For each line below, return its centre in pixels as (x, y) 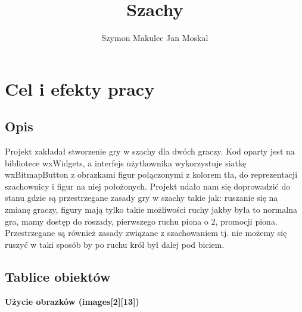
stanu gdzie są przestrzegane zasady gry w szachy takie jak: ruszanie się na (141, 198)
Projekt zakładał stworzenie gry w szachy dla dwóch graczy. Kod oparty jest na (150, 151)
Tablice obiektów (58, 276)
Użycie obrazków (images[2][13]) (72, 301)
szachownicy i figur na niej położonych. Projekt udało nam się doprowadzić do (148, 186)
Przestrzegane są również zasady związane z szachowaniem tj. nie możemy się (146, 233)
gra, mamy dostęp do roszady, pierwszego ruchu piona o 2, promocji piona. (141, 221)
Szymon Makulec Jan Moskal (155, 38)
